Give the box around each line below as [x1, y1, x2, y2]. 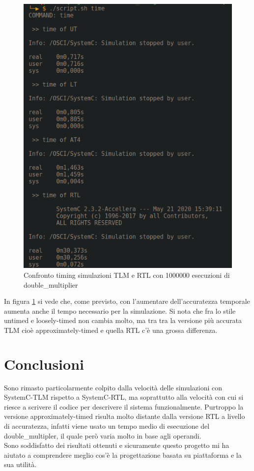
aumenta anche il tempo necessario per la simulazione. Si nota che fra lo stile [4, 305, 236, 316]
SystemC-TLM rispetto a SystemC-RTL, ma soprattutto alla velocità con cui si [4, 392, 244, 402]
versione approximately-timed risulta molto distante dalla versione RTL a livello [4, 411, 245, 421]
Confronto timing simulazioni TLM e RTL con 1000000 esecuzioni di [24, 270, 230, 280]
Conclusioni [4, 353, 84, 374]
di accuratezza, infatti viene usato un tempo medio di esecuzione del [4, 421, 210, 431]
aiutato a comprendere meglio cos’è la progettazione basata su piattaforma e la [4, 449, 242, 460]
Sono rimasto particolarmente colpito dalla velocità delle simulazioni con [4, 382, 222, 392]
